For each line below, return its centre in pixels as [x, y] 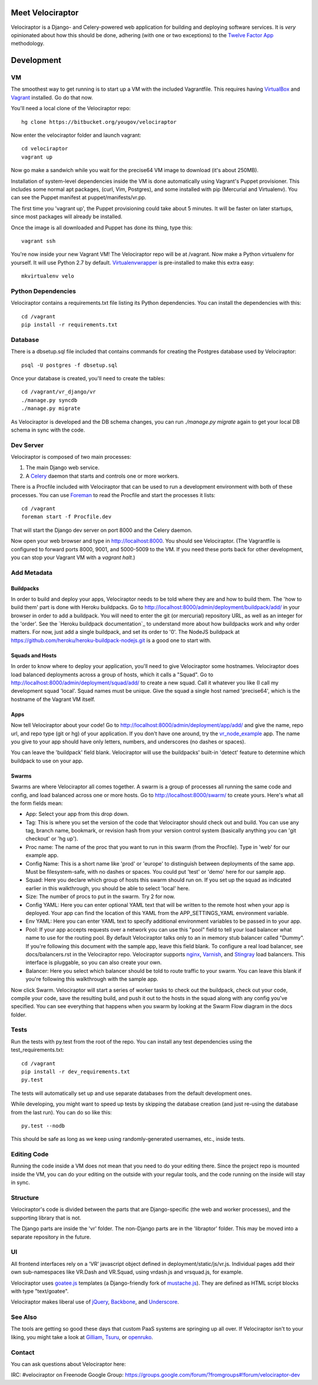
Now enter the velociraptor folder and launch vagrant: [76, 135]
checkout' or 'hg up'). [52, 839]
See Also [24, 1317]
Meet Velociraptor [45, 13]
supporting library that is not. [46, 1218]
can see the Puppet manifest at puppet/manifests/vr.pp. [79, 198]
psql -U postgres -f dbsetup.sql [69, 365]
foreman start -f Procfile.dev [67, 517]
